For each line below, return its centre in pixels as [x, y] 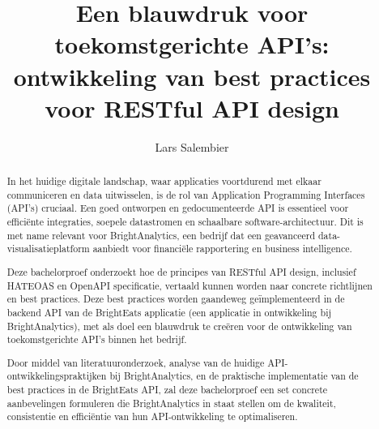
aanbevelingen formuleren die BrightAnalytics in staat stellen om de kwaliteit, [171, 403]
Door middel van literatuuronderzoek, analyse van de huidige [136, 362]
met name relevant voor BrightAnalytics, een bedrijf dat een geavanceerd [161, 235]
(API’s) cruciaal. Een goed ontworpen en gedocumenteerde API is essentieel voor [178, 208]
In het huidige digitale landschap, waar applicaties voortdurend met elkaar [164, 181]
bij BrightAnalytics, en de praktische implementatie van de [234, 376]
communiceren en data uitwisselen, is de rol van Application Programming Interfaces [186, 194]
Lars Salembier [192, 146]
